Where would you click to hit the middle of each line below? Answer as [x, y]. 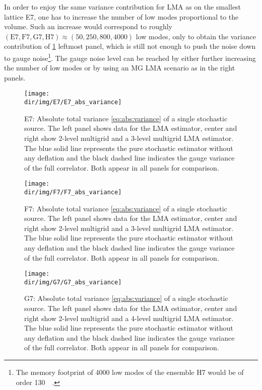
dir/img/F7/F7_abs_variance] [73, 192]
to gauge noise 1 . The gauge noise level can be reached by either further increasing [130, 57]
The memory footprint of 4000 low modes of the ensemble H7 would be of [130, 372]
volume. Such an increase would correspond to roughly [88, 26]
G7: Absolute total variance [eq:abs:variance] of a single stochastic [126, 298]
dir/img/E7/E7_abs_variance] [73, 102]
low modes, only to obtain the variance [196, 36]
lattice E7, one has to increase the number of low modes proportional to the [121, 16]
